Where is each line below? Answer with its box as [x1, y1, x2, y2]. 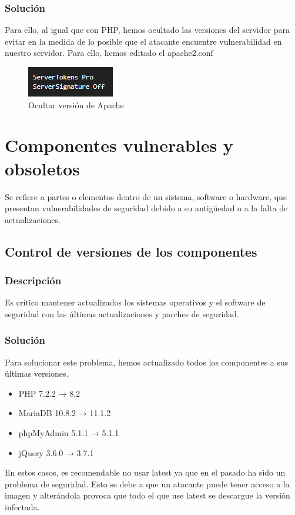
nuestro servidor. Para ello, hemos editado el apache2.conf [5, 46, 213, 59]
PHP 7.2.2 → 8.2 [18, 387, 81, 399]
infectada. [5, 501, 40, 513]
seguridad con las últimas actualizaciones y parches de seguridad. [5, 307, 239, 320]
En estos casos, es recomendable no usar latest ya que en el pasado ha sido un [5, 466, 286, 479]
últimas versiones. [5, 367, 69, 380]
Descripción [5, 273, 62, 287]
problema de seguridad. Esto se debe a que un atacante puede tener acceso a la [5, 477, 290, 490]
